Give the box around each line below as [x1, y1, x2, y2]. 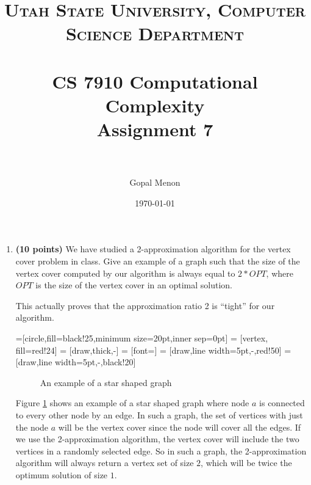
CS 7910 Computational [52, 68, 258, 93]
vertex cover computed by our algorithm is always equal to [15, 266, 235, 279]
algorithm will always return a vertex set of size [15, 456, 194, 469]
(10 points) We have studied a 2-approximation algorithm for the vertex [15, 242, 291, 255]
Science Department [65, 21, 245, 46]
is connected [259, 396, 305, 409]
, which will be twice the [201, 456, 292, 469]
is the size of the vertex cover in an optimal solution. [35, 279, 233, 291]
